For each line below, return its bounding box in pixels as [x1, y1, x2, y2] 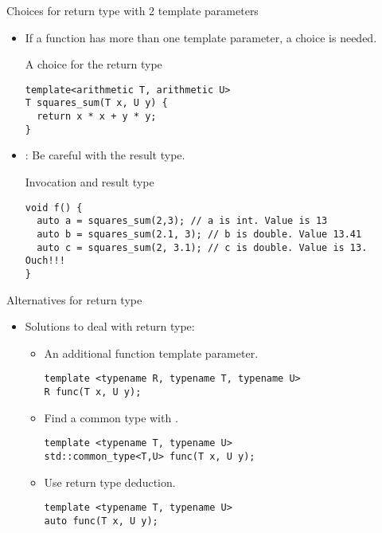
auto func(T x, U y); [44, 515, 158, 527]
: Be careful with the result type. [25, 147, 185, 163]
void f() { [25, 202, 83, 214]
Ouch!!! [25, 255, 65, 267]
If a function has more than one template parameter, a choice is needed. [25, 29, 377, 45]
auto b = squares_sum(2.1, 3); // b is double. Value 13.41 [37, 228, 362, 240]
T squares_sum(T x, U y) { [25, 97, 168, 109]
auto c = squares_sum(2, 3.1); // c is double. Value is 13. [37, 241, 368, 253]
